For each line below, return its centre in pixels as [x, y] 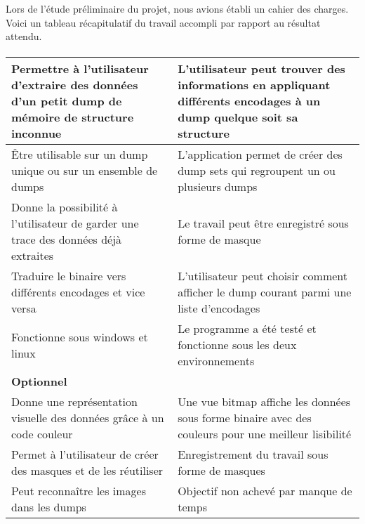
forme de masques [221, 471]
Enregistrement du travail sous [253, 454]
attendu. [24, 36]
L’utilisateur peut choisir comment [263, 276]
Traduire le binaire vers [69, 276]
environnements [216, 361]
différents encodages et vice [78, 292]
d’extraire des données [75, 85]
